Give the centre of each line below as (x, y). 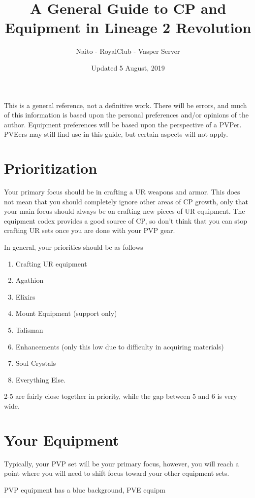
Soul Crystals (36, 363)
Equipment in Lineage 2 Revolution (128, 27)
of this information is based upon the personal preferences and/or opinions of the (126, 115)
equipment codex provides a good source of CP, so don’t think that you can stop (126, 220)
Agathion (30, 280)
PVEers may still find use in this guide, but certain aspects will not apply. (116, 134)
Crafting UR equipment (51, 263)
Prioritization (51, 168)
